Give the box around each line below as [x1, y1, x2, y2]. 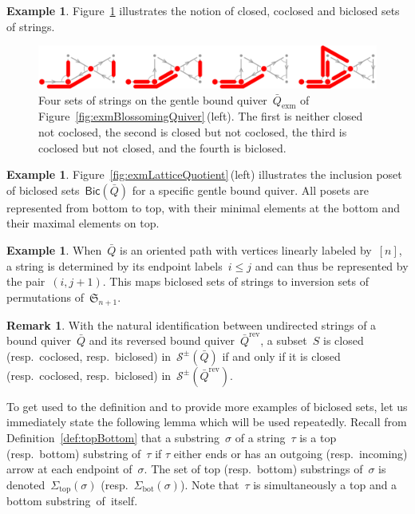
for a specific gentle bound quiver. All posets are [132, 181, 370, 198]
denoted [6, 476, 45, 492]
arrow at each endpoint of [6, 461, 132, 477]
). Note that [180, 476, 239, 492]
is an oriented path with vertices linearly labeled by [120, 241, 372, 258]
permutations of [6, 288, 84, 305]
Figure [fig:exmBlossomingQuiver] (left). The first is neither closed [38, 108, 363, 125]
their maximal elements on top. [6, 215, 160, 231]
